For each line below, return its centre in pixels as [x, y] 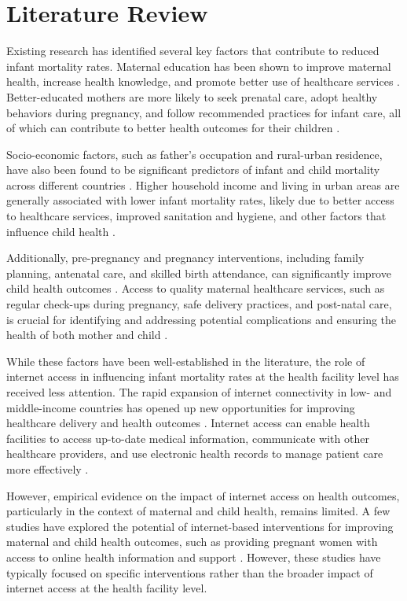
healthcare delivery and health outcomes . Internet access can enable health [188, 423]
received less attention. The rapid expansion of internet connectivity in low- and [199, 392]
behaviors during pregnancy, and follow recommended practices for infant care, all [204, 112]
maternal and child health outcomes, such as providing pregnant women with [192, 542]
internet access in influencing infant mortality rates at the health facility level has [203, 376]
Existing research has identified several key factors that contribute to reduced [193, 51]
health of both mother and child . [87, 335]
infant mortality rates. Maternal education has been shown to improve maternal [199, 66]
